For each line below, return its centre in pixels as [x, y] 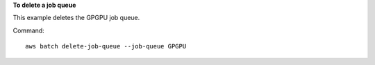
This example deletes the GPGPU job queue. [76, 18]
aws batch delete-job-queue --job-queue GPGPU [106, 46]
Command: [28, 30]
